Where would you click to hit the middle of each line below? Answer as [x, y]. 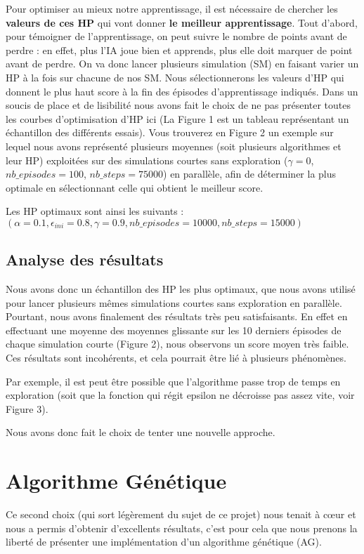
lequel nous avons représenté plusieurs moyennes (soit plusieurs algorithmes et [174, 146]
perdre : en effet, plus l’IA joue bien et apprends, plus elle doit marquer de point [179, 50]
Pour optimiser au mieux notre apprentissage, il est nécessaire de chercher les [172, 8]
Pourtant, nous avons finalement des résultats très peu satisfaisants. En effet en [177, 316]
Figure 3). [27, 408]
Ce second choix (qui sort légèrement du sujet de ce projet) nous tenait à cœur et [181, 514]
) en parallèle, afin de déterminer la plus [250, 174]
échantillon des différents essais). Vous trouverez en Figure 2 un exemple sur [170, 132]
